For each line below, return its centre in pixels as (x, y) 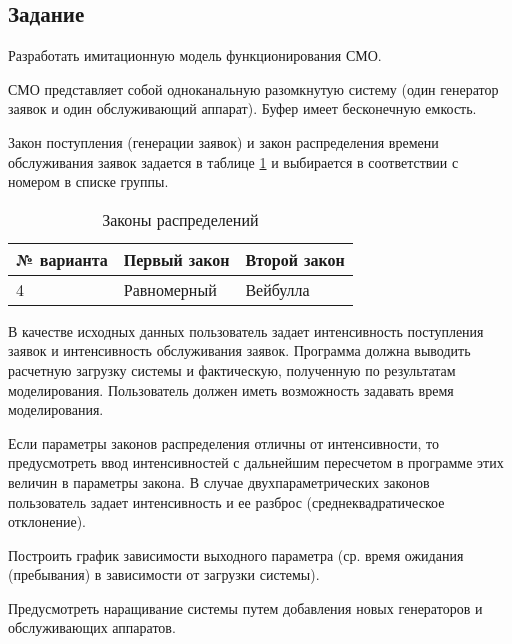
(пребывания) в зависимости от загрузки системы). (164, 574)
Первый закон (176, 259)
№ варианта (62, 259)
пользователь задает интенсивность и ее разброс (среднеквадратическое (226, 501)
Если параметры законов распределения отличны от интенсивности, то (223, 442)
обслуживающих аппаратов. (92, 627)
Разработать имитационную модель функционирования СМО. (195, 55)
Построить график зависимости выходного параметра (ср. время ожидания (236, 554)
